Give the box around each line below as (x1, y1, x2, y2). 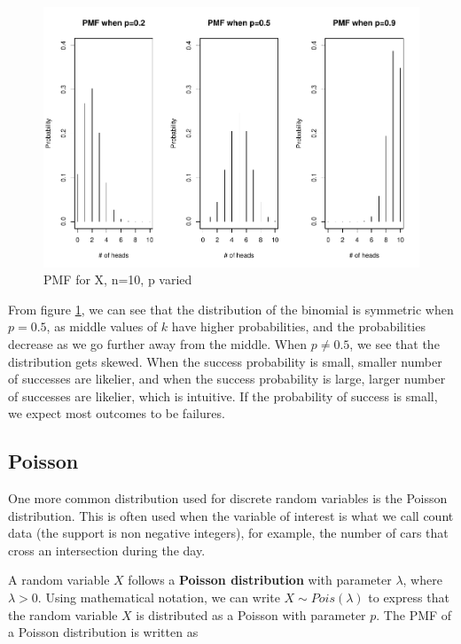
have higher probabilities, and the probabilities (171, 317, 426, 336)
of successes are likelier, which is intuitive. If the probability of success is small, (8, 386, 438, 405)
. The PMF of (376, 605, 452, 624)
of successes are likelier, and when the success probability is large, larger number (8, 369, 446, 388)
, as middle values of (46, 317, 158, 336)
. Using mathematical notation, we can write (37, 588, 280, 607)
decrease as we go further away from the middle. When (8, 334, 308, 353)
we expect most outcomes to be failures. (8, 404, 225, 423)
